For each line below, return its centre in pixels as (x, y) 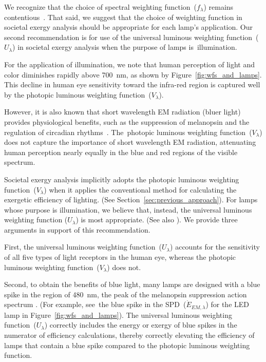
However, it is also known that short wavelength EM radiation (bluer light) (122, 112)
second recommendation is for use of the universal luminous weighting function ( (131, 37)
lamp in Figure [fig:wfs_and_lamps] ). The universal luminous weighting (118, 315)
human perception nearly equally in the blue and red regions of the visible (121, 152)
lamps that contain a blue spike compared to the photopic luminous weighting (127, 345)
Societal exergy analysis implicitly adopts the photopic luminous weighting (122, 179)
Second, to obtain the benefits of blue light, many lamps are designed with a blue (132, 284)
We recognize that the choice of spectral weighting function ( (101, 7)
